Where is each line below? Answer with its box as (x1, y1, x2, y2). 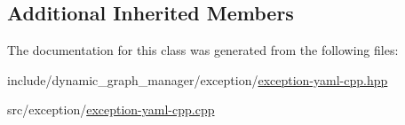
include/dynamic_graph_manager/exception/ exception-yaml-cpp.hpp (7, 70, 388, 89)
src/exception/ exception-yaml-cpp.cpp (7, 100, 215, 119)
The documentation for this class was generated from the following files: (7, 41, 399, 59)
